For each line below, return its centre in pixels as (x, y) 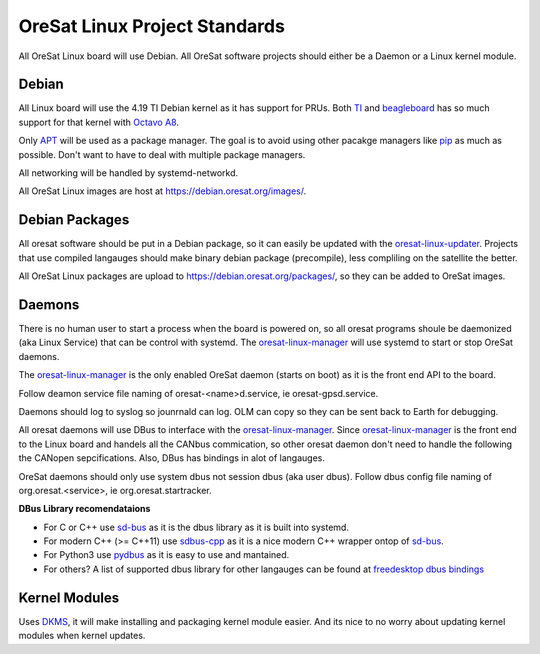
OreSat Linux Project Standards (151, 26)
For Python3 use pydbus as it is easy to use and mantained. (166, 555)
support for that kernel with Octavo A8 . (99, 122)
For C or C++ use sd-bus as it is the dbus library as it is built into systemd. (196, 527)
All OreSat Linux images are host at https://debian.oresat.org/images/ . (162, 191)
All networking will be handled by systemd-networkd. (128, 173)
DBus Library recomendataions (84, 509)
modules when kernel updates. (82, 636)
